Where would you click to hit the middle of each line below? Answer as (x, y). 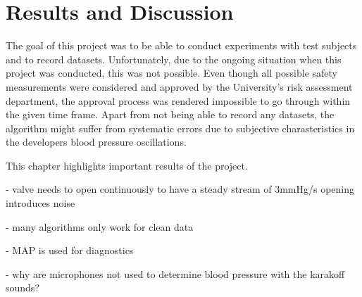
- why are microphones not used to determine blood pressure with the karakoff (175, 273)
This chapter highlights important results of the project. (127, 165)
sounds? (23, 287)
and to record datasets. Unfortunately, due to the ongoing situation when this (174, 59)
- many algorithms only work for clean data (100, 226)
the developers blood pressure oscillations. (96, 142)
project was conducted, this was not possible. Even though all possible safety (172, 73)
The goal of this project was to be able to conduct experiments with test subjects (181, 45)
